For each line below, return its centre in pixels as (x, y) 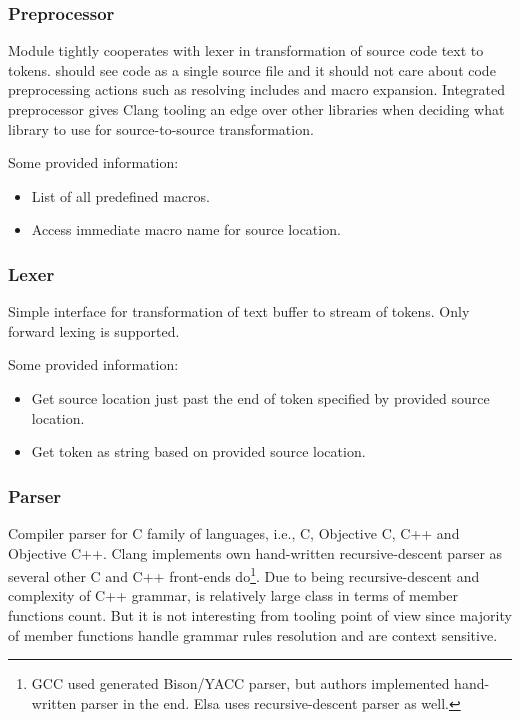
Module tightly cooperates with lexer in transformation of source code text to (246, 50)
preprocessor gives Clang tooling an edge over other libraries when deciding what (256, 109)
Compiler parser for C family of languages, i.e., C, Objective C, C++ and (234, 532)
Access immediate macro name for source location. (186, 229)
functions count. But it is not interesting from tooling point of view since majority (260, 615)
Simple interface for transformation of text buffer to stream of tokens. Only (239, 311)
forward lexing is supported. (94, 330)
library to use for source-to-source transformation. (161, 128)
